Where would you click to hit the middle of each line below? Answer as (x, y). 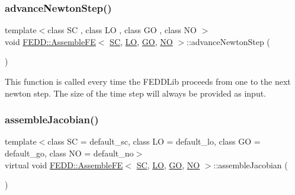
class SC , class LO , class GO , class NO (122, 30)
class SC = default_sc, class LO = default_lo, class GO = (154, 141)
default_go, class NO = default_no (69, 153)
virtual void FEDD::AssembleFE (64, 164)
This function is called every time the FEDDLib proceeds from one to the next (148, 81)
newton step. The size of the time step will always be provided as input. (135, 93)
